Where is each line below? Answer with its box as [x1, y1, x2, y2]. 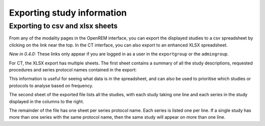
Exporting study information [9, 7, 127, 18]
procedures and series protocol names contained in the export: [9, 66, 137, 73]
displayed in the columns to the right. [9, 98, 84, 105]
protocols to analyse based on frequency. [9, 83, 93, 88]
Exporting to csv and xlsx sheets [9, 21, 118, 30]
